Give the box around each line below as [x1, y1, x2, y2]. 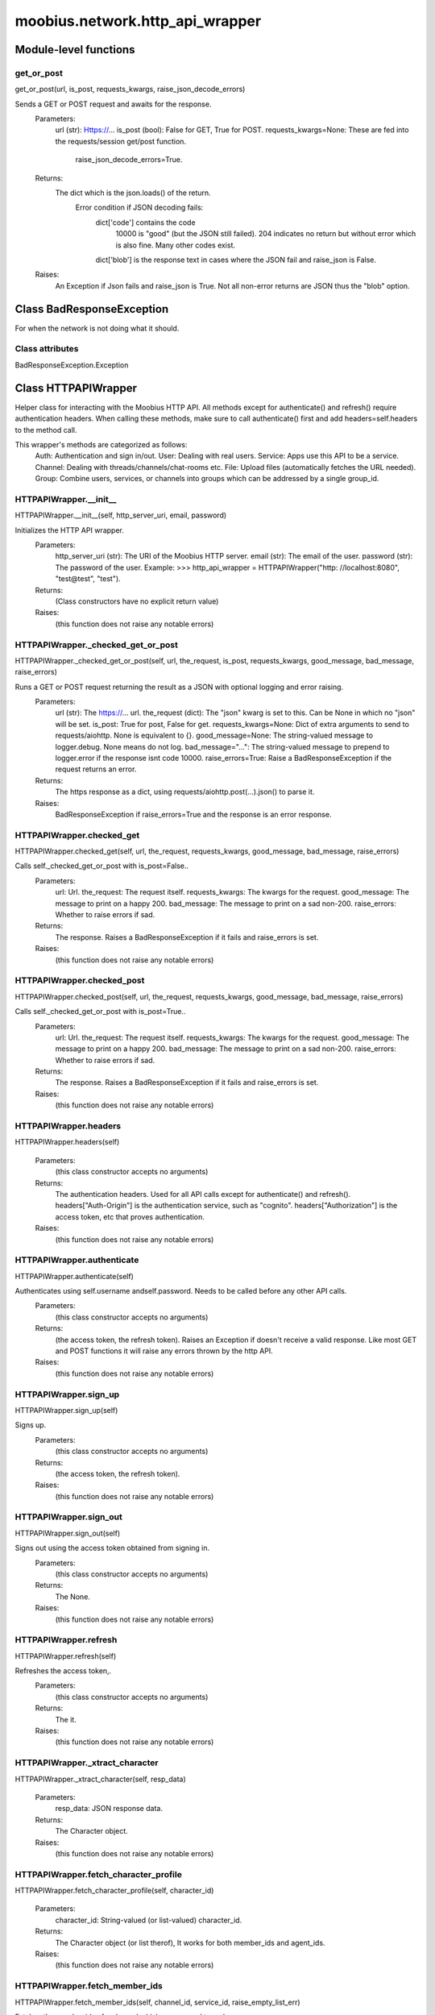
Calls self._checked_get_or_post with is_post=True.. [14, 1007, 186, 1016]
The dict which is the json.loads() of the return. [55, 188, 211, 197]
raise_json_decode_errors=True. [75, 155, 183, 164]
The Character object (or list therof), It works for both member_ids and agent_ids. [55, 1938, 325, 1947]
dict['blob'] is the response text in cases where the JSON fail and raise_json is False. [95, 255, 377, 264]
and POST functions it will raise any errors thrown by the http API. [55, 1346, 273, 1356]
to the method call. [14, 425, 77, 434]
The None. [55, 1592, 90, 1602]
